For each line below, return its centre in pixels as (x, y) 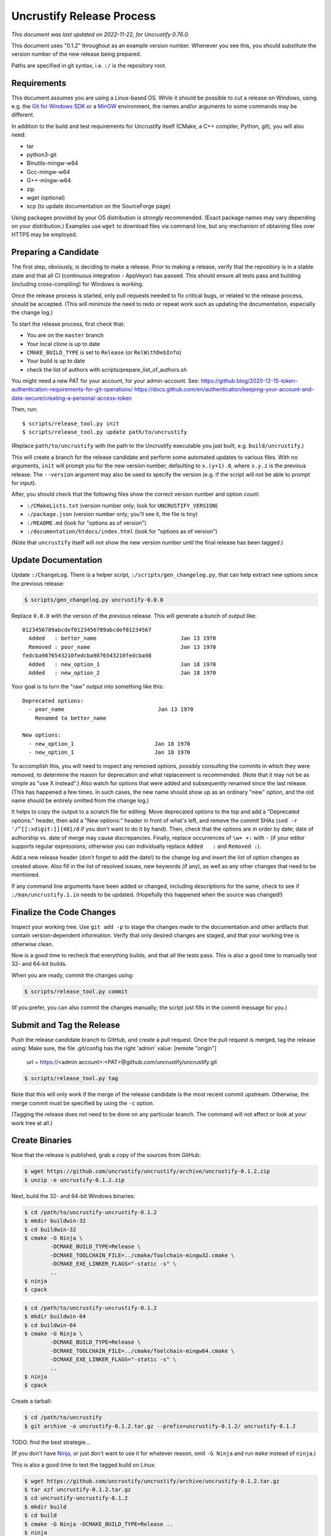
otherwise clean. (32, 944)
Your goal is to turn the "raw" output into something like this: (88, 687)
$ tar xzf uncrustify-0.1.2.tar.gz (78, 1489)
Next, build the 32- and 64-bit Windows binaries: (73, 1196)
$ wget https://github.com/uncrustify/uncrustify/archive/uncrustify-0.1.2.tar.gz (152, 1481)
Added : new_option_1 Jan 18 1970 (122, 664)
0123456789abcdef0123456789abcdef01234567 (87, 629)
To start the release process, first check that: (68, 324)
